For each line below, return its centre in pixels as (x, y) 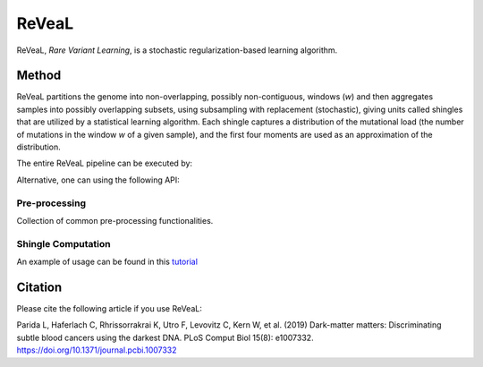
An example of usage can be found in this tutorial (107, 262)
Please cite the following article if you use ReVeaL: (110, 308)
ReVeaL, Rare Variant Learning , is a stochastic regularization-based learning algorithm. (177, 50)
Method (39, 76)
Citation (39, 287)
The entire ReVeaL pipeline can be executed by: (104, 163)
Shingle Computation (64, 243)
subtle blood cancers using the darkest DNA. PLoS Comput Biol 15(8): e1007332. (165, 337)
